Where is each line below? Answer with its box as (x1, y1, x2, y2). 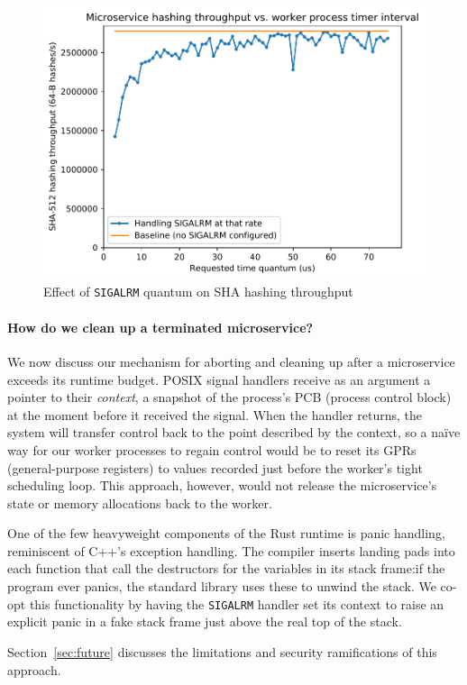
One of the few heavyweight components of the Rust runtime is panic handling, (7, 524, 445, 543)
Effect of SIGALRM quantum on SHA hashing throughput (43, 282, 353, 301)
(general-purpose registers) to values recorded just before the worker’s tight (7, 458, 423, 477)
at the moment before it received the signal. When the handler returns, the (7, 405, 423, 424)
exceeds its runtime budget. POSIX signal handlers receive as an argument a (7, 370, 431, 388)
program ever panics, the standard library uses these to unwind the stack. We (7, 577, 436, 596)
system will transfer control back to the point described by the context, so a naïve (7, 423, 461, 442)
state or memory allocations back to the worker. (7, 493, 272, 512)
